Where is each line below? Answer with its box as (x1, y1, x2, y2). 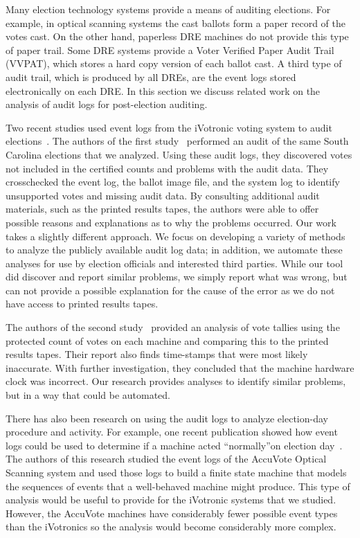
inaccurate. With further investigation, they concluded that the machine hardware (6, 360, 354, 375)
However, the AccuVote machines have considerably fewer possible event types (6, 505, 338, 520)
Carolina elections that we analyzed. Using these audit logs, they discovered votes (6, 147, 352, 161)
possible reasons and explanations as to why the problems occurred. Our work (6, 215, 336, 229)
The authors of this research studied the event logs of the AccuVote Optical (6, 451, 327, 466)
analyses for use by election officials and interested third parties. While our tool (6, 255, 343, 270)
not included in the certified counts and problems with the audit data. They (6, 161, 329, 175)
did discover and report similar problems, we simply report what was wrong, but (6, 269, 348, 284)
